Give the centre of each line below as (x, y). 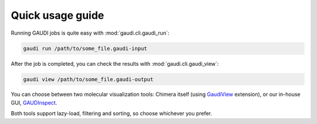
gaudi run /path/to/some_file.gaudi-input (85, 48)
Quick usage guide (58, 15)
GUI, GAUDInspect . (34, 102)
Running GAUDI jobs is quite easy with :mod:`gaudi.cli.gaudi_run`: (90, 33)
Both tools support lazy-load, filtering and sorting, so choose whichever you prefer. (112, 113)
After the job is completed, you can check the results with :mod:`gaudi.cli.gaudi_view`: (115, 63)
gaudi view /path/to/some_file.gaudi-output (88, 79)
